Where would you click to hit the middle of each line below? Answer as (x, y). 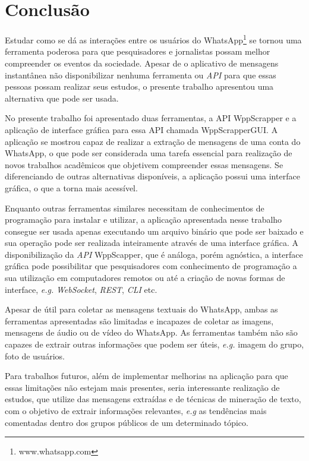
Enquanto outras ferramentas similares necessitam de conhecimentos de (135, 208)
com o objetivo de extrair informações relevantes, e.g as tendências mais (136, 411)
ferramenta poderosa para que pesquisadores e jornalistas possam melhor (138, 51)
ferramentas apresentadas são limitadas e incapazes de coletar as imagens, (139, 321)
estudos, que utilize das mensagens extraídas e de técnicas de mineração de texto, (153, 399)
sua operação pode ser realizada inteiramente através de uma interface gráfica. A (152, 243)
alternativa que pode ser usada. (62, 98)
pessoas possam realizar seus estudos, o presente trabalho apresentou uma (139, 86)
